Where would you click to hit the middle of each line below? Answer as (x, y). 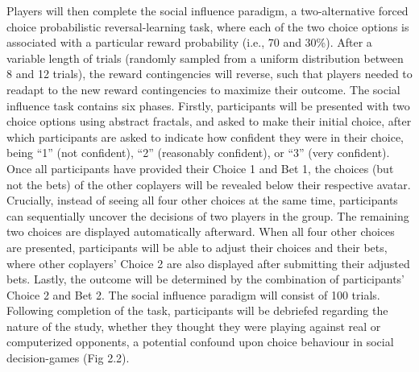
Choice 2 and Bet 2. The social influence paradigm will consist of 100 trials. (193, 294)
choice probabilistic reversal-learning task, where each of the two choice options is (208, 26)
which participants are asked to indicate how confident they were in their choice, (205, 136)
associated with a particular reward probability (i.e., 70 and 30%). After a (189, 42)
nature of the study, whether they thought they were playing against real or (194, 326)
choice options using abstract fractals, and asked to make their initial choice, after (209, 121)
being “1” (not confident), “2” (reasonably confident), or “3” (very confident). (198, 153)
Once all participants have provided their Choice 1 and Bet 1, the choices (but (200, 168)
